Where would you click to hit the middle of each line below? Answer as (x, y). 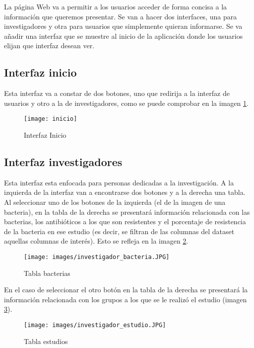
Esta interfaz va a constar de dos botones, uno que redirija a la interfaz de (117, 93)
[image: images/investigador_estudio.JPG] (95, 325)
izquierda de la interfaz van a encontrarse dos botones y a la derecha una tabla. (125, 192)
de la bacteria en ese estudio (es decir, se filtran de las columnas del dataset (119, 231)
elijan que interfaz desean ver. (49, 45)
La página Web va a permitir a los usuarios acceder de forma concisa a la (116, 6)
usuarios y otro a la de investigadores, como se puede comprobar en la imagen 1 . (126, 103)
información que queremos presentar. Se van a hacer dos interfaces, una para (121, 16)
